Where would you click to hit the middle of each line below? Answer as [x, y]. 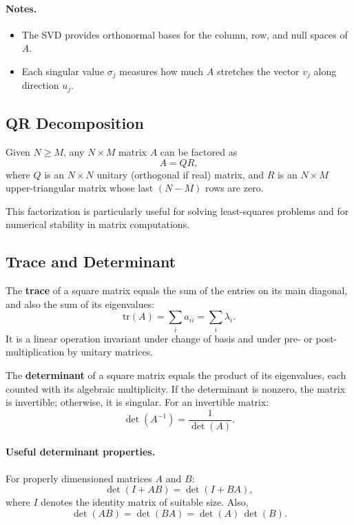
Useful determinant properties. [81, 452]
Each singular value [63, 71]
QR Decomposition [75, 123]
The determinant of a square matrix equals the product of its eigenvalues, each [176, 374]
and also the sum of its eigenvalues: [80, 303]
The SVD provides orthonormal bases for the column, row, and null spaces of [185, 34]
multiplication [35, 352]
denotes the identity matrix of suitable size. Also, [145, 502]
